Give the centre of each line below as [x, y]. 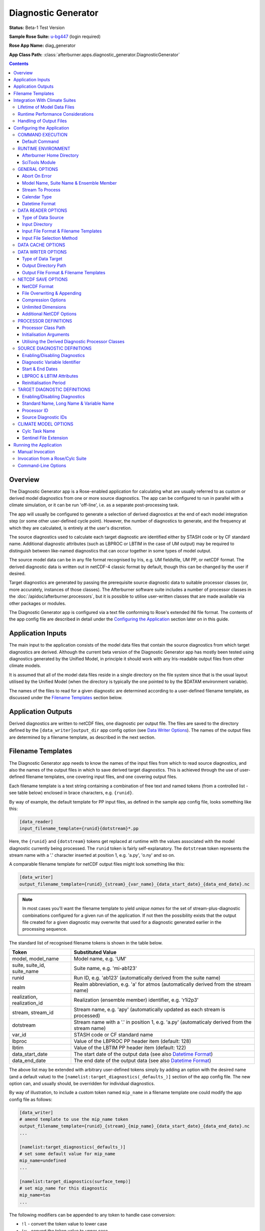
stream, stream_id [33, 1013]
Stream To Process [41, 190]
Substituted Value [95, 952]
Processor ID [35, 410]
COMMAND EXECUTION [43, 135]
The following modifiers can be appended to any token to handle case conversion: [92, 1215]
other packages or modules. [38, 603]
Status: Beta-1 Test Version [37, 28]
